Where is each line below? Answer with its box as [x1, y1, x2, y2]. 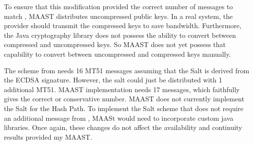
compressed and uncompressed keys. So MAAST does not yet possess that [4, 39, 226, 49]
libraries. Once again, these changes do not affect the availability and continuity [4, 122, 242, 132]
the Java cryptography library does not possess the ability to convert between [4, 30, 236, 40]
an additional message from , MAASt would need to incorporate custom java [4, 113, 234, 123]
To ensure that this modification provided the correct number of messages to [4, 1, 233, 11]
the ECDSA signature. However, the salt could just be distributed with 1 [4, 75, 222, 85]
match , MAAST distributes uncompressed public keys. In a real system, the [4, 11, 233, 21]
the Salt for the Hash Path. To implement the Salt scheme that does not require [4, 103, 244, 113]
